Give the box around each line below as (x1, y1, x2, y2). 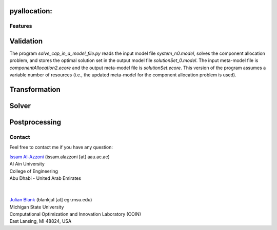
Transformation (9, 85, 61, 94)
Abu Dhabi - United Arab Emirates (9, 175, 82, 181)
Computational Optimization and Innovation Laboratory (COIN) (9, 211, 141, 217)
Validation (9, 37, 43, 46)
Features (9, 23, 32, 30)
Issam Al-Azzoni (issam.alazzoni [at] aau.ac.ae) (9, 154, 110, 160)
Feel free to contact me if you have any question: (9, 144, 113, 151)
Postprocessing (9, 118, 62, 127)
